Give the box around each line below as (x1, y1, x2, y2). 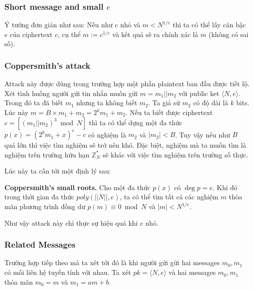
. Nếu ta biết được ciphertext (125, 107, 213, 117)
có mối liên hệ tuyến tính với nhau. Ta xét (4, 267, 131, 277)
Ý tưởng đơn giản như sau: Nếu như (4, 19, 113, 30)
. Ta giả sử (148, 97, 180, 108)
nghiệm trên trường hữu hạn (4, 149, 90, 159)
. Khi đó (213, 182, 237, 192)
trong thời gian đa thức (4, 192, 75, 202)
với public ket (178, 88, 219, 98)
